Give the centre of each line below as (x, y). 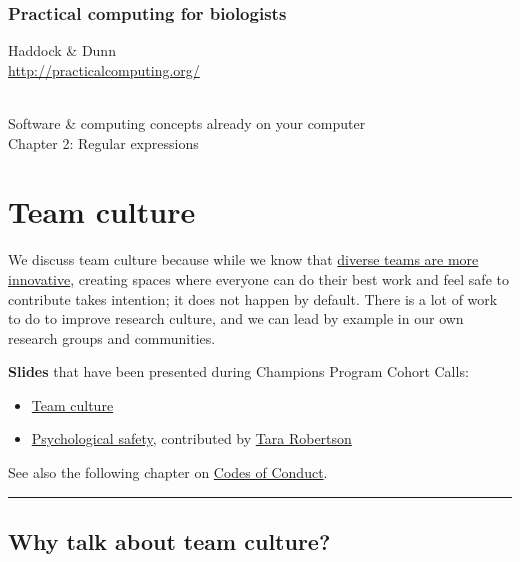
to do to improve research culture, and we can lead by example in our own (236, 318)
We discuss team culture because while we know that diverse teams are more (243, 259)
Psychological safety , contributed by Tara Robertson (191, 438)
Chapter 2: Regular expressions (103, 142)
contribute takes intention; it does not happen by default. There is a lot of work (253, 298)
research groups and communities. (112, 337)
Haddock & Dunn (62, 50)
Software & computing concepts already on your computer (187, 123)
